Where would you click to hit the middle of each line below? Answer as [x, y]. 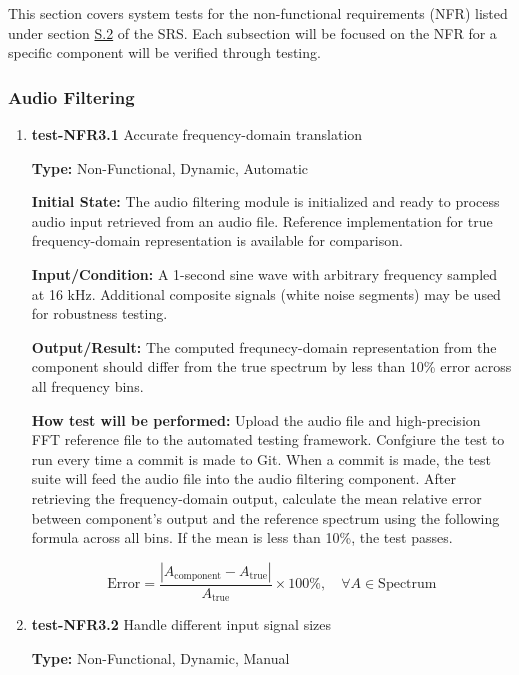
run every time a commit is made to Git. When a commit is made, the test [261, 458]
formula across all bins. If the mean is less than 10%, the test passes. [242, 537]
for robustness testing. [99, 313]
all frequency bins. [87, 385]
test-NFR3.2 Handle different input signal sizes [181, 624]
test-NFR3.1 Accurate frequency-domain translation [197, 134]
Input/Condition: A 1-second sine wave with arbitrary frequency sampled [264, 273]
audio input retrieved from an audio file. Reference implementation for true [262, 220]
